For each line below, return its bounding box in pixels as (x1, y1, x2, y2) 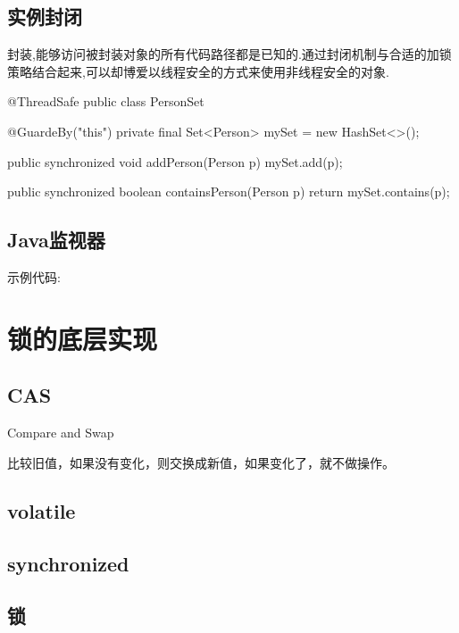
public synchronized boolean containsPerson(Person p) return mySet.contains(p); (7, 182, 450, 201)
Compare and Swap (7, 423, 114, 442)
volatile (7, 496, 76, 524)
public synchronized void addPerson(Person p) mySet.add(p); (7, 152, 343, 171)
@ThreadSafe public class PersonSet (7, 92, 204, 111)
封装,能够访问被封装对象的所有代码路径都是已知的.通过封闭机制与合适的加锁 (7, 45, 452, 63)
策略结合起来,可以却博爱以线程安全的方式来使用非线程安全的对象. (7, 62, 389, 80)
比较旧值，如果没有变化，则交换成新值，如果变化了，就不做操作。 (7, 453, 395, 471)
